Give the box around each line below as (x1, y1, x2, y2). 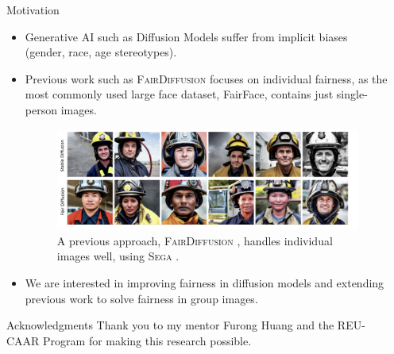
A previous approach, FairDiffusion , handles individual (56, 232, 333, 248)
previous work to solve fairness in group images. (25, 290, 258, 306)
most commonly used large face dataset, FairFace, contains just (25, 86, 334, 102)
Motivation (6, 2, 60, 17)
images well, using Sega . (56, 248, 180, 264)
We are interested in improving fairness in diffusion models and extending (25, 274, 384, 291)
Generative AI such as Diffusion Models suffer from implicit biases (25, 28, 348, 44)
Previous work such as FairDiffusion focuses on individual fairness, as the (25, 70, 388, 87)
